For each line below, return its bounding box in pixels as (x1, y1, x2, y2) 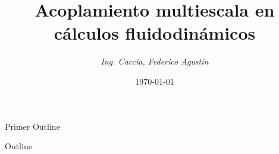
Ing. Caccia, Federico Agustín (101, 55, 209, 68)
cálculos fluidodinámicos (54, 21, 256, 45)
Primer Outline (5, 120, 60, 132)
